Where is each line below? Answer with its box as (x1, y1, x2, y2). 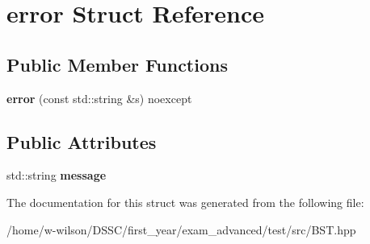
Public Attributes (6, 129, 157, 154)
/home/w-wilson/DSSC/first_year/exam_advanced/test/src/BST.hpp (6, 221, 356, 238)
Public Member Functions (6, 52, 228, 77)
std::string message (6, 167, 107, 184)
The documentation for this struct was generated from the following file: (6, 193, 364, 210)
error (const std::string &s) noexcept (6, 89, 192, 106)
